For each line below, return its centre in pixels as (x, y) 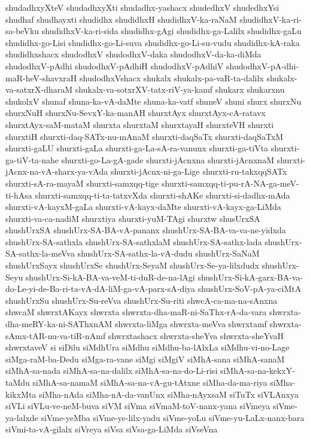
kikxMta (21, 394)
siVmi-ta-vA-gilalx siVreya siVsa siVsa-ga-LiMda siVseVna (112, 429)
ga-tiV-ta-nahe (32, 159)
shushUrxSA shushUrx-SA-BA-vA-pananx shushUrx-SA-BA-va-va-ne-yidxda (146, 230)
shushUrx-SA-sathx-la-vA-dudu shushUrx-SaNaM (168, 253)
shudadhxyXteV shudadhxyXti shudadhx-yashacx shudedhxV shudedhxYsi (142, 7)
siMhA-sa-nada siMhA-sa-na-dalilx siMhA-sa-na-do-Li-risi (112, 371)
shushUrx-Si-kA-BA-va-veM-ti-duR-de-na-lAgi (110, 277)
